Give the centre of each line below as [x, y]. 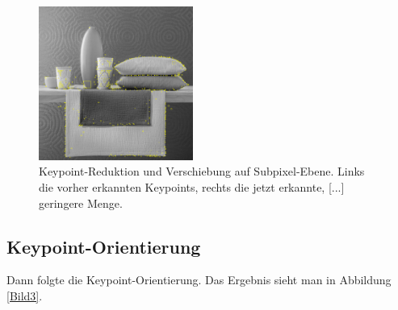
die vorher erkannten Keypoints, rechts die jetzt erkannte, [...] [192, 186]
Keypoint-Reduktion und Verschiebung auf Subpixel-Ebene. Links [202, 171]
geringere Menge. [81, 203]
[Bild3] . [25, 295]
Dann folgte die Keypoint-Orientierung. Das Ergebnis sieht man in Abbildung [199, 280]
